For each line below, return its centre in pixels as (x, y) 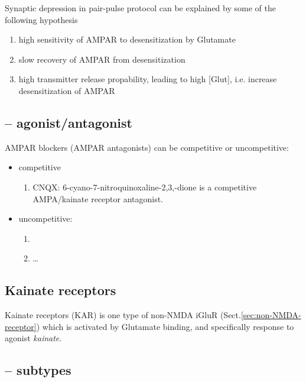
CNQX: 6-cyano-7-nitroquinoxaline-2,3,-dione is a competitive (145, 187)
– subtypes (38, 370)
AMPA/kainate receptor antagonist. (98, 198)
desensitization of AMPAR (67, 90)
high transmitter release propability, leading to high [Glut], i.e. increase (148, 79)
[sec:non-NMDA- (271, 315)
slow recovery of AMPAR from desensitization (102, 59)
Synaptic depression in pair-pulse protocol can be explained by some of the (140, 8)
